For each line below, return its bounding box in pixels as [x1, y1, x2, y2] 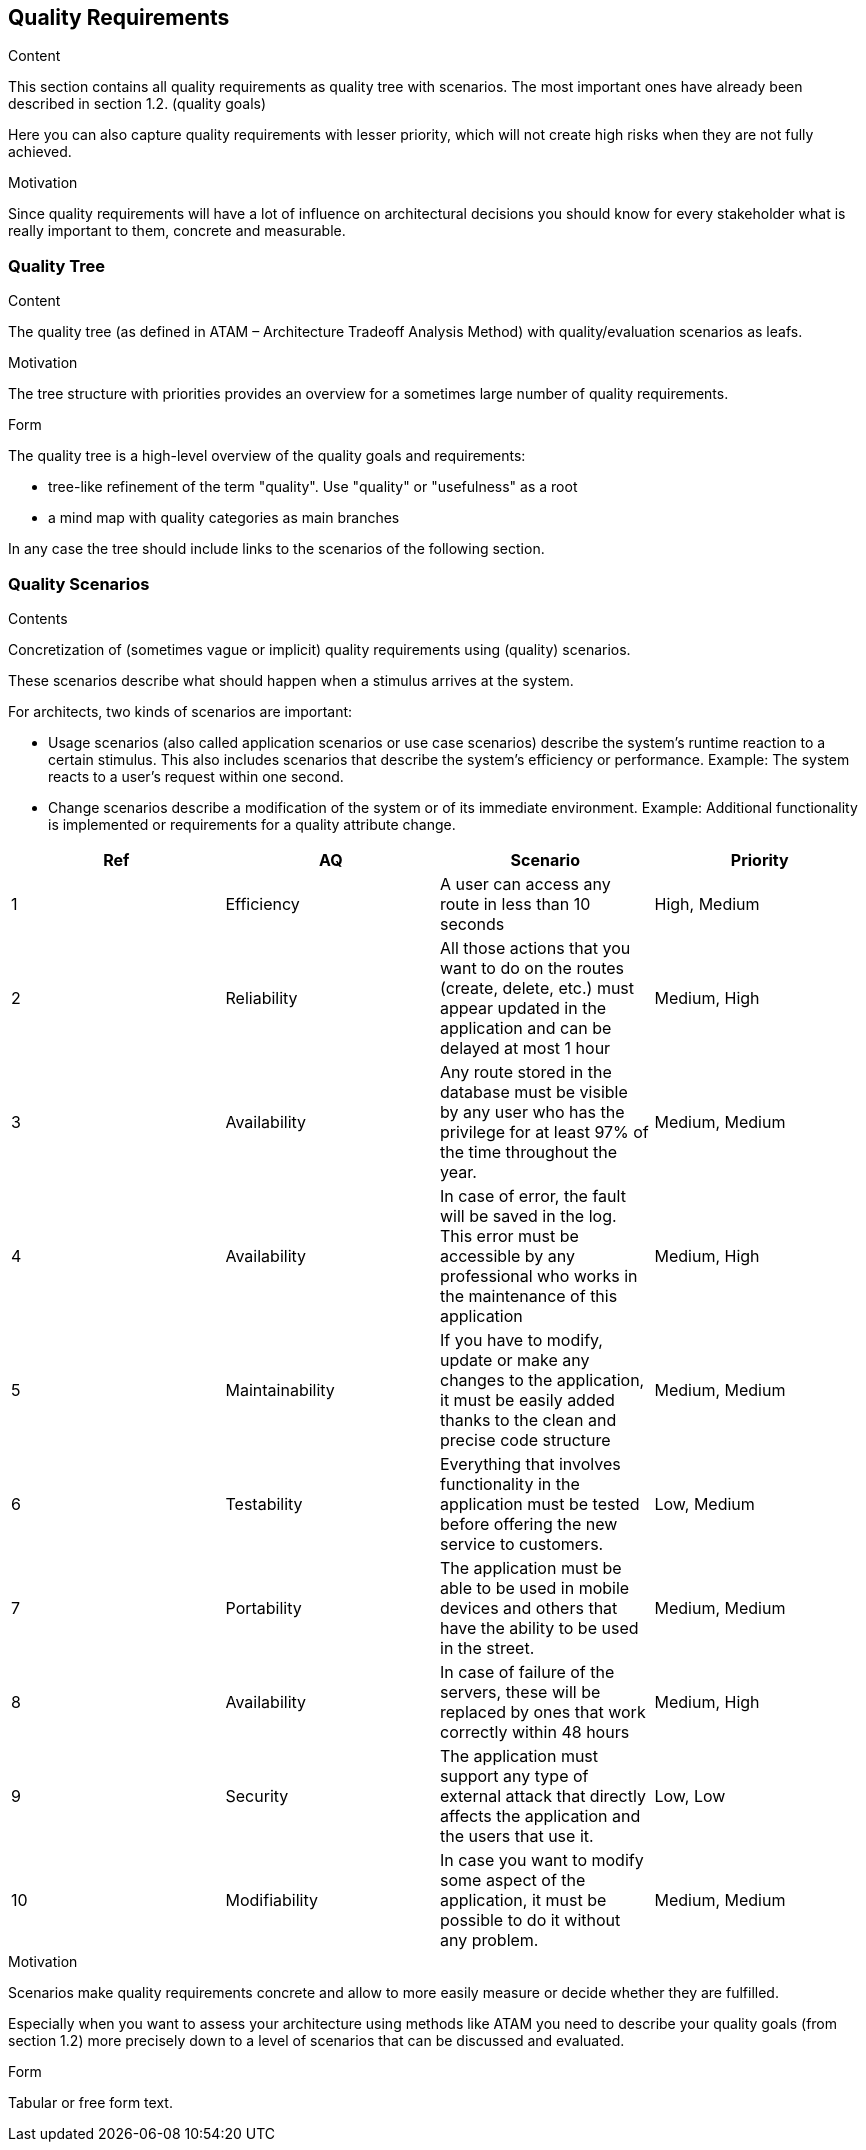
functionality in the [440, 1473, 580, 1494]
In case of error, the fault [440, 1185, 626, 1206]
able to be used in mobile [440, 1577, 630, 1598]
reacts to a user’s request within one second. [48, 767, 344, 785]
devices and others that [440, 1597, 618, 1618]
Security [225, 1785, 289, 1806]
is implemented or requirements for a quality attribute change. [48, 815, 456, 833]
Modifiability [225, 1889, 318, 1910]
